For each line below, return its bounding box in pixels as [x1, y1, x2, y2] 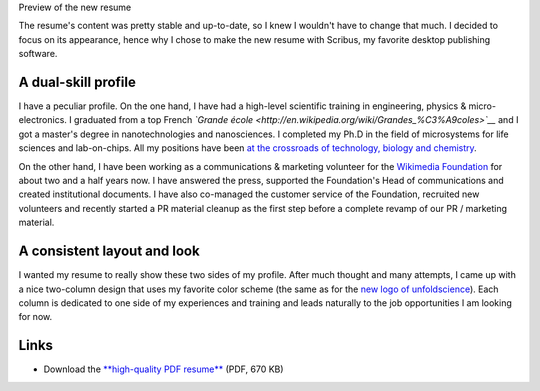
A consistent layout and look [18, 243, 200, 260]
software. [18, 48, 58, 60]
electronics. [18, 114, 67, 126]
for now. [18, 311, 53, 323]
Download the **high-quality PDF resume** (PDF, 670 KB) [43, 363, 284, 375]
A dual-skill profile [18, 73, 137, 90]
